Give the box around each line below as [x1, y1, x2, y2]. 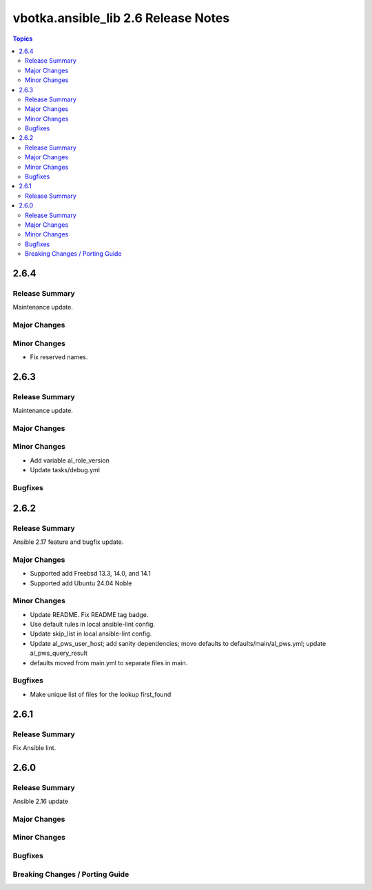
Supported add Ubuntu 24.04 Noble [30, 579, 132, 587]
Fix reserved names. [30, 353, 88, 361]
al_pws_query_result [30, 649, 87, 658]
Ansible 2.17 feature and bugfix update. [12, 538, 124, 546]
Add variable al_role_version [30, 456, 110, 465]
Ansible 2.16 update [12, 797, 69, 806]
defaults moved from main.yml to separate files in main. [30, 658, 188, 667]
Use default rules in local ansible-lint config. [30, 620, 155, 629]
